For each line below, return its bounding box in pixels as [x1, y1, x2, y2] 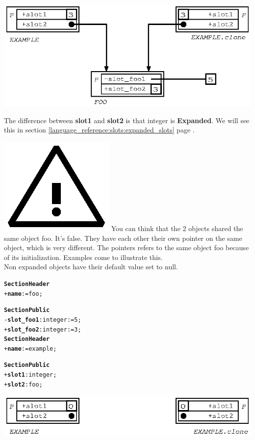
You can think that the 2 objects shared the [111, 223, 243, 233]
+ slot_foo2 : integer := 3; [4, 326, 81, 333]
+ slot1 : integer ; [4, 371, 57, 379]
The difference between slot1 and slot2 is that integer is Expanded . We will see [4, 115, 250, 125]
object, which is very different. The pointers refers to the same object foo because [4, 242, 249, 253]
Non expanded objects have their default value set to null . [4, 261, 178, 272]
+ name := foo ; [4, 290, 43, 297]
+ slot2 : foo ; [4, 381, 43, 388]
